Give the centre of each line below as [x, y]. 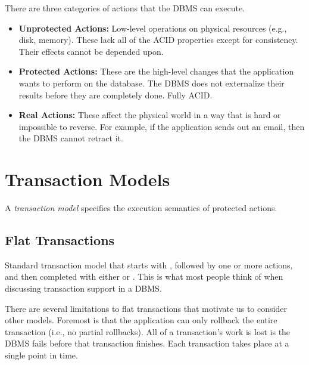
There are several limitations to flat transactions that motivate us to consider [146, 308]
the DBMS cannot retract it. [71, 138]
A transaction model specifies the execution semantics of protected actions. [141, 208]
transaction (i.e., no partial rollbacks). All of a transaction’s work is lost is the [148, 331]
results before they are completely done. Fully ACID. [116, 95]
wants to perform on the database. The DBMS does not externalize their [152, 83]
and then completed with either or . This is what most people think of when [144, 276]
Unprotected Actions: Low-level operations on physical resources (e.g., [153, 28]
